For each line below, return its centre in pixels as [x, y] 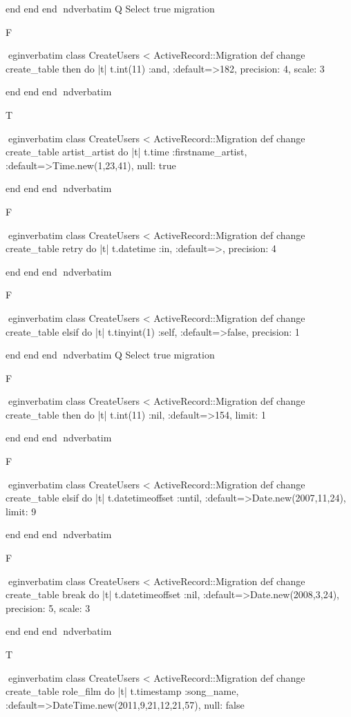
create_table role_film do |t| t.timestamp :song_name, [122, 691]
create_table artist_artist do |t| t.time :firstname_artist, [126, 152]
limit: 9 [21, 511]
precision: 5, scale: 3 [48, 608]
